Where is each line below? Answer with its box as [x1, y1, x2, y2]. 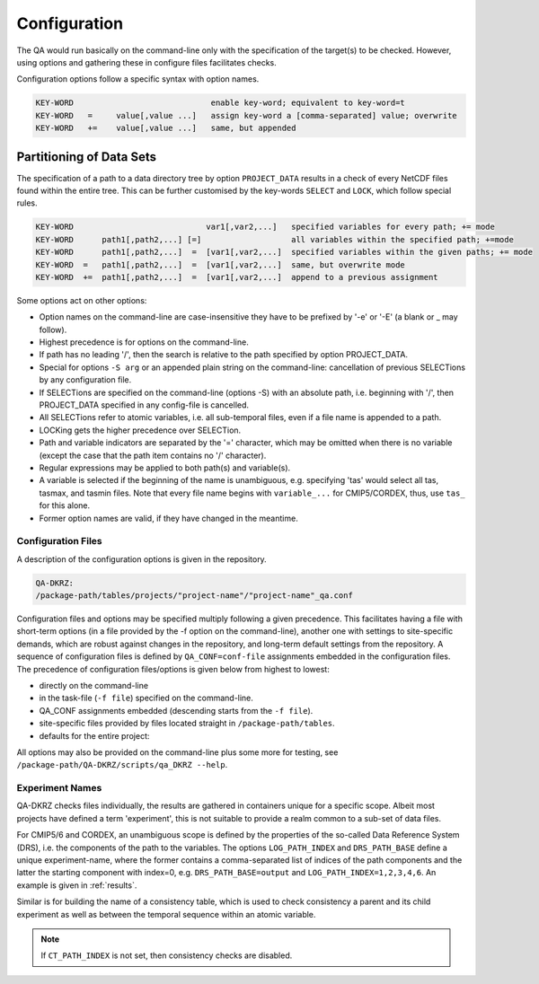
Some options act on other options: [16, 294, 147, 305]
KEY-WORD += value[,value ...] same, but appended [35, 123, 296, 134]
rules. [16, 198, 38, 208]
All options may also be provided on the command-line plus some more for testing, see [16, 746, 339, 758]
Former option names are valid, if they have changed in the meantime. [39, 513, 298, 523]
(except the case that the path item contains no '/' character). [39, 450, 267, 461]
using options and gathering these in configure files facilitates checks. [16, 57, 278, 67]
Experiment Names [16, 782, 102, 795]
